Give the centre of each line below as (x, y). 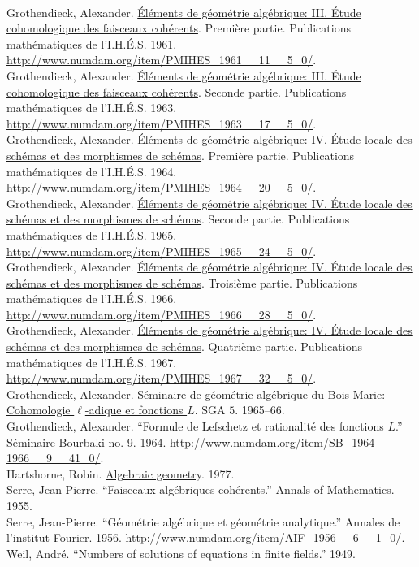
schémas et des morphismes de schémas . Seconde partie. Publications (178, 219)
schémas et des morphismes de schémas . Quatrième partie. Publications (184, 346)
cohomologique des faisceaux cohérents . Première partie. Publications (179, 28)
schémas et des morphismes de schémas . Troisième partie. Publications (182, 282)
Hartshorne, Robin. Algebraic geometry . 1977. (121, 473)
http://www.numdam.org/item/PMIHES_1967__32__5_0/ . (162, 378)
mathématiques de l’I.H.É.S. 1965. (92, 234)
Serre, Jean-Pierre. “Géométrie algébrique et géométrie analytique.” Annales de (203, 521)
